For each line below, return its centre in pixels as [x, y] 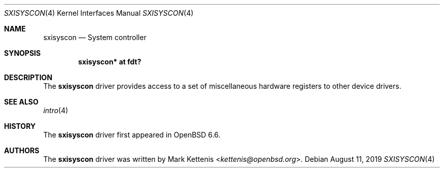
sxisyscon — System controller [95, 37]
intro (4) [56, 110]
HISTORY [20, 126]
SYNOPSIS [23, 53]
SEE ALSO [21, 102]
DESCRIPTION [28, 77]
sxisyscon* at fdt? [110, 62]
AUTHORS [22, 150]
